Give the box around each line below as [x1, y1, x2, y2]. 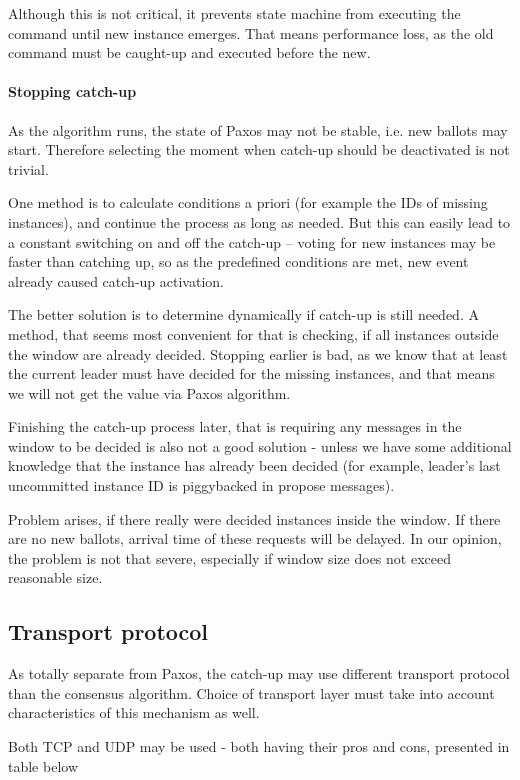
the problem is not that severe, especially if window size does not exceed [8, 547, 451, 568]
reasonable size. [8, 567, 103, 588]
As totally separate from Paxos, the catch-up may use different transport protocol [8, 663, 510, 684]
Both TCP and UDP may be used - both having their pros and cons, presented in [8, 736, 510, 757]
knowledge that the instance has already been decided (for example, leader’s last [8, 455, 501, 476]
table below [8, 755, 78, 776]
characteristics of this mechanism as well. [8, 702, 260, 723]
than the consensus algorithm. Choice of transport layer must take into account [8, 682, 495, 703]
